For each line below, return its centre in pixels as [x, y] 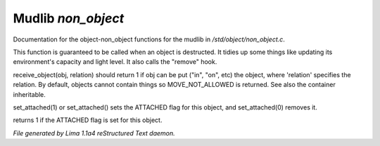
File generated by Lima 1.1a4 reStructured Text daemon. [94, 133]
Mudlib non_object [69, 18]
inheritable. [29, 94]
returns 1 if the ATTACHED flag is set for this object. [88, 120]
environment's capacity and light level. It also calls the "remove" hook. [115, 62]
